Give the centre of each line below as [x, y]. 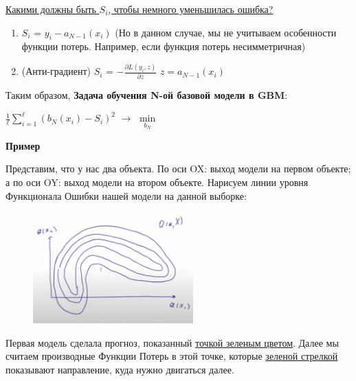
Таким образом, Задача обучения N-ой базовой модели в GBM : [147, 94]
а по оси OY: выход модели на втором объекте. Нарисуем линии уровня [157, 182]
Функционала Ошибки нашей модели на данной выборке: [126, 195]
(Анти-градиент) [56, 71]
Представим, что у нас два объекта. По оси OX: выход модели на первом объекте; [178, 169]
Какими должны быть [51, 9]
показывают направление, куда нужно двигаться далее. [120, 369]
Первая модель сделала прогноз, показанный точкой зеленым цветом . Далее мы [172, 342]
